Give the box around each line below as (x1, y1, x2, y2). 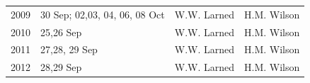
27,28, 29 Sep (40, 42, 98, 57)
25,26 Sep (40, 24, 82, 39)
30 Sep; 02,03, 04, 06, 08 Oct (40, 6, 165, 21)
